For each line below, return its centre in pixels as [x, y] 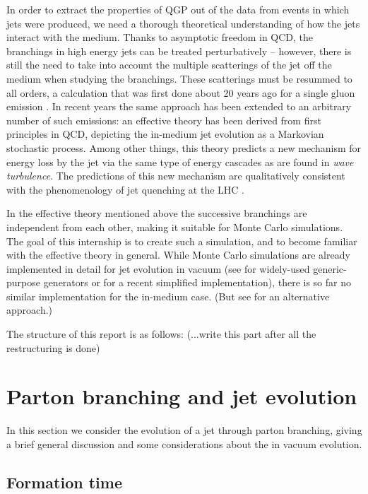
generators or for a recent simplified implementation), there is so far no [197, 282]
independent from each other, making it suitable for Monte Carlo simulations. [175, 227]
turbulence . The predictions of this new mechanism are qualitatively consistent [176, 176]
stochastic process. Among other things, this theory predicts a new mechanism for [184, 147]
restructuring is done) [53, 347]
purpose [23, 282]
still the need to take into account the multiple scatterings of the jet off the [169, 65]
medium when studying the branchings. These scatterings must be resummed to [179, 78]
